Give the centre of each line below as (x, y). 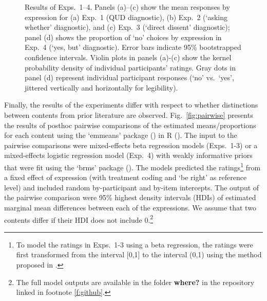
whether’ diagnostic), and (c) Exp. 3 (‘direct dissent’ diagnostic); (127, 27)
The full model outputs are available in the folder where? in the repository (135, 282)
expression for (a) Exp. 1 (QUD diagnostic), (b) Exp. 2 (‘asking (126, 17)
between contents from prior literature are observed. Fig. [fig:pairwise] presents (129, 114)
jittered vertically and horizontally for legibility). (101, 87)
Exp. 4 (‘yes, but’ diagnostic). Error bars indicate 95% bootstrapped (133, 47)
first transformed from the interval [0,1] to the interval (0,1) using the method (139, 254)
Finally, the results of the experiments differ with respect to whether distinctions (131, 105)
